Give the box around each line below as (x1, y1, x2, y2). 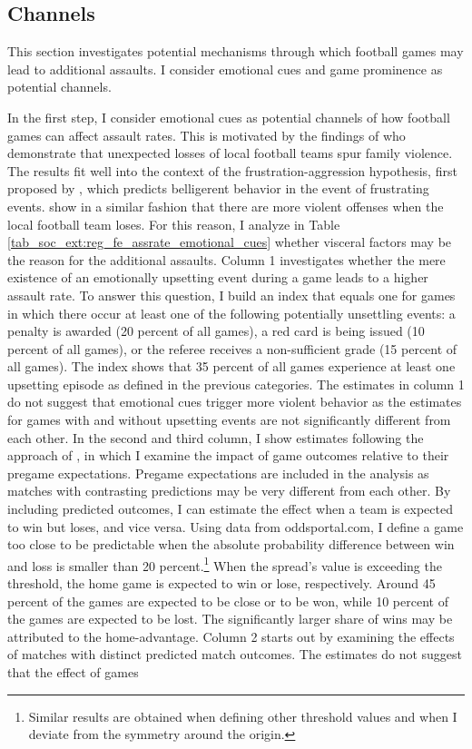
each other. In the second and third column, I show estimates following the (7, 428, 424, 447)
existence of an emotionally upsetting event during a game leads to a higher (7, 268, 428, 287)
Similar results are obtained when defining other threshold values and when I (28, 706, 457, 725)
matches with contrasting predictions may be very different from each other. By (7, 481, 451, 500)
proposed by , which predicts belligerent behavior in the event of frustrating (7, 179, 429, 198)
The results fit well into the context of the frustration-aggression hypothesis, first (7, 161, 457, 180)
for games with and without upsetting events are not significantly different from (7, 410, 451, 429)
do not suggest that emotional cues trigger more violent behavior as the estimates (7, 392, 462, 411)
